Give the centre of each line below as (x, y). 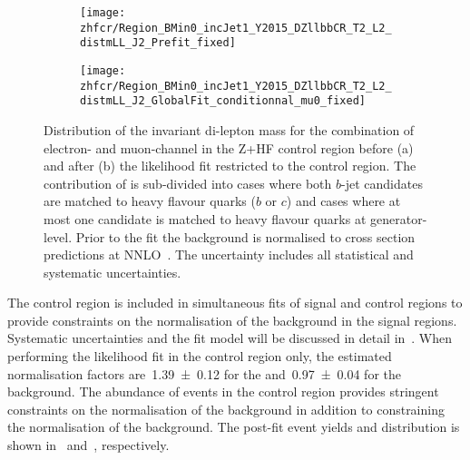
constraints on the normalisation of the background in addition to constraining (226, 409)
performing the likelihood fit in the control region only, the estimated (200, 356)
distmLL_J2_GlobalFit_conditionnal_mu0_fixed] (223, 101)
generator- (399, 218)
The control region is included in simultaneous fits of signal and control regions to (235, 303)
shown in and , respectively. (88, 445)
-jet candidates (382, 183)
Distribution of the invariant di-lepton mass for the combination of (229, 129)
